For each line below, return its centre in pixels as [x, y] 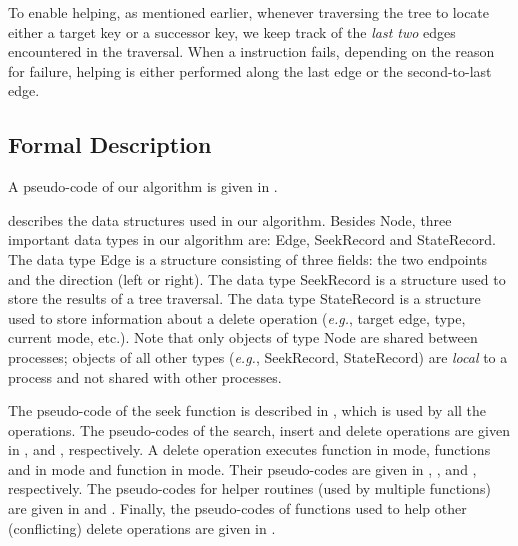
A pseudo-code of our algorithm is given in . [143, 186]
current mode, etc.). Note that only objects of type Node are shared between [243, 337]
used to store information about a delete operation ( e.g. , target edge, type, [237, 317]
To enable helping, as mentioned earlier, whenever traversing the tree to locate [249, 12]
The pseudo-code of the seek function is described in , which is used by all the [247, 410]
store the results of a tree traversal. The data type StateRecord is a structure [244, 298]
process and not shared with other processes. [145, 376]
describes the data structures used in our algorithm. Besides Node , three [230, 219]
